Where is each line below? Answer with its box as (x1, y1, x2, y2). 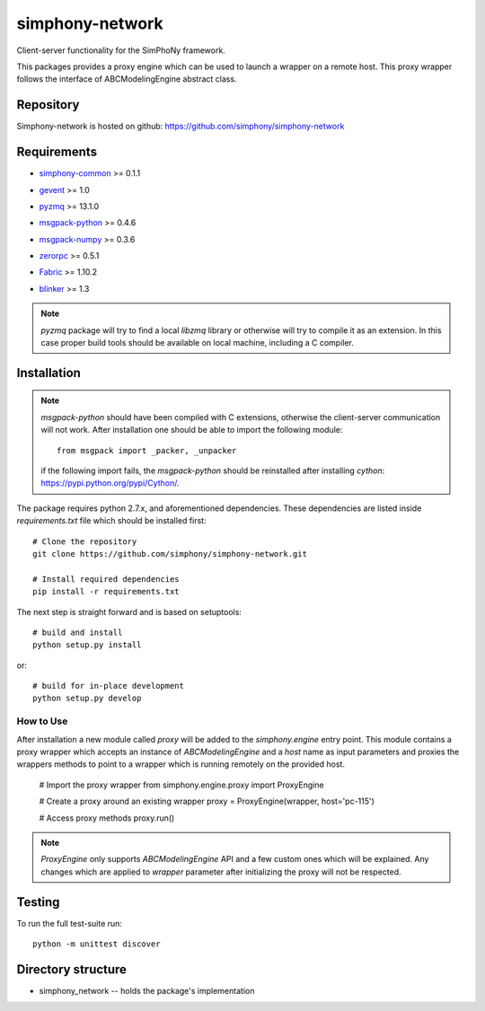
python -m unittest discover (32, 939, 161, 949)
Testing (16, 894, 60, 910)
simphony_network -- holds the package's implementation (39, 985, 255, 996)
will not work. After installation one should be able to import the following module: (40, 425, 343, 435)
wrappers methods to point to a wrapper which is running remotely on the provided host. (16, 759, 346, 769)
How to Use (16, 715, 68, 727)
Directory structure (16, 962, 128, 977)
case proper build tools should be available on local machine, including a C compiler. (40, 338, 355, 348)
